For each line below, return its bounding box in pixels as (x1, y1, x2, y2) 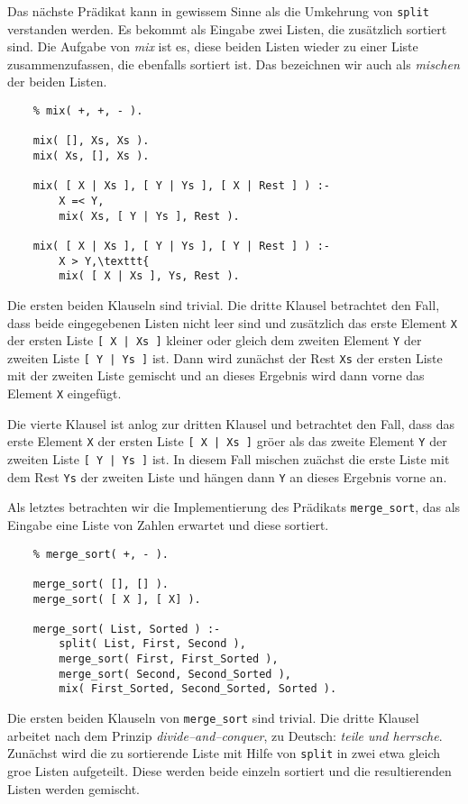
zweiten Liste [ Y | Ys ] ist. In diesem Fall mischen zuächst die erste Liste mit (7, 449, 450, 468)
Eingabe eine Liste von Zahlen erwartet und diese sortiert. (7, 515, 329, 534)
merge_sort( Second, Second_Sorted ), (59, 667, 291, 681)
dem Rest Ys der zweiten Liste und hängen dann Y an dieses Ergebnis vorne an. (7, 467, 447, 486)
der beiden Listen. (7, 72, 107, 91)
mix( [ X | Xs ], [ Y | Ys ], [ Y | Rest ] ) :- (32, 239, 330, 252)
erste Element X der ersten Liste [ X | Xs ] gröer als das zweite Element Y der (7, 432, 447, 451)
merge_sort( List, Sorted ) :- (32, 622, 221, 635)
